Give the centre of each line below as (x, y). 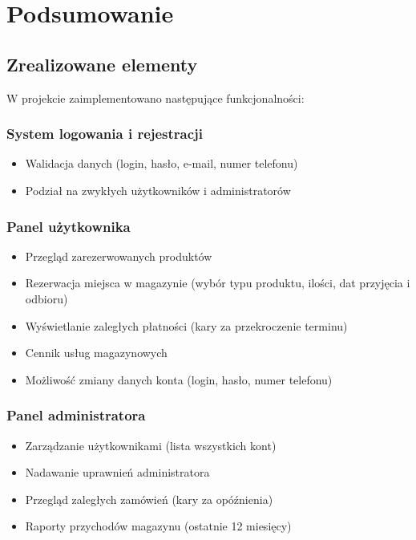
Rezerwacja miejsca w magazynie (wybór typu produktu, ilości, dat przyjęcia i (218, 283)
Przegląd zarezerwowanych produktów (119, 256)
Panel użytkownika (69, 226)
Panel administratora (76, 415)
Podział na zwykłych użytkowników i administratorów (158, 190)
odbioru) (46, 298)
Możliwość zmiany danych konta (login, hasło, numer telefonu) (179, 379)
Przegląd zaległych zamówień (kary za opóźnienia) (149, 499)
